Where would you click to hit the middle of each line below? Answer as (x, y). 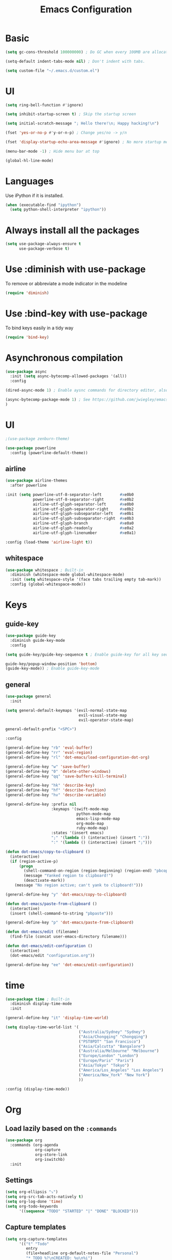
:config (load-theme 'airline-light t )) (49, 542)
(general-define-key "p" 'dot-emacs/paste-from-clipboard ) (70, 923)
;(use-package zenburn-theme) (38, 439)
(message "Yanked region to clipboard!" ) (69, 876)
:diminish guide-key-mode (38, 640)
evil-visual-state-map (103, 715)
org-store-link (51, 1155)
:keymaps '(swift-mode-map (80, 809)
